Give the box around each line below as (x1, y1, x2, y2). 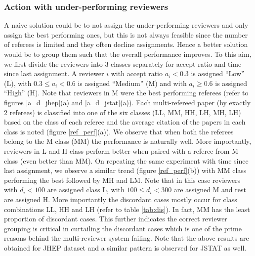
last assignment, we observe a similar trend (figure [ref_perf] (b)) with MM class (4, 165, 247, 175)
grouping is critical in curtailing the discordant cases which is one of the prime (4, 223, 242, 233)
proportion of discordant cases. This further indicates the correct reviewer (4, 213, 227, 224)
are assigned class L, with (47, 184, 125, 195)
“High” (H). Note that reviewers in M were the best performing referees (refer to (4, 87, 249, 98)
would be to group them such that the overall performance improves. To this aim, (4, 49, 252, 59)
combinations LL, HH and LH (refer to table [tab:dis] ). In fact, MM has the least (4, 204, 250, 214)
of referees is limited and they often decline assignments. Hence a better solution (4, 39, 248, 49)
